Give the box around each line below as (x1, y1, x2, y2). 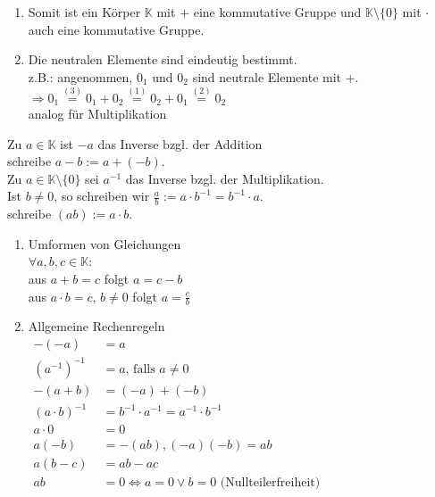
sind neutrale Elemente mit (192, 67, 342, 86)
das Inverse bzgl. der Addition (97, 134, 263, 153)
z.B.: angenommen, (28, 67, 133, 86)
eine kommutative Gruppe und (193, 3, 362, 21)
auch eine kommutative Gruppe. (28, 20, 205, 38)
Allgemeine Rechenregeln (28, 317, 165, 335)
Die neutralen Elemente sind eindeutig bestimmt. (28, 50, 297, 69)
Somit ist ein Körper (28, 3, 141, 21)
